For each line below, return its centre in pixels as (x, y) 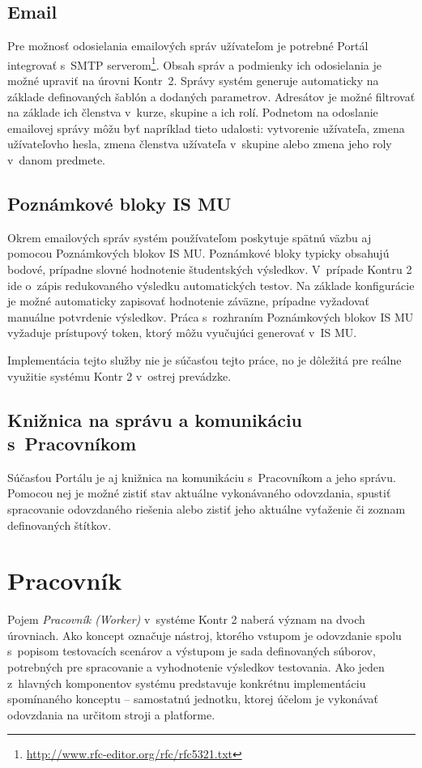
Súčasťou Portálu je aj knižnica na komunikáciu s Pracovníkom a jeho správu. (202, 477)
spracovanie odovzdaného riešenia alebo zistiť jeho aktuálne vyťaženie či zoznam (207, 508)
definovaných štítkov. (60, 525)
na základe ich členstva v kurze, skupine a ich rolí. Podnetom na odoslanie (193, 112)
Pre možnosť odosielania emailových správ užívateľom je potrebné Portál (188, 46)
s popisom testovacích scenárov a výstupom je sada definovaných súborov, (192, 651)
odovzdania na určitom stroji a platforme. (111, 714)
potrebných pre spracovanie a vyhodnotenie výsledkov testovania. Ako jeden (196, 667)
